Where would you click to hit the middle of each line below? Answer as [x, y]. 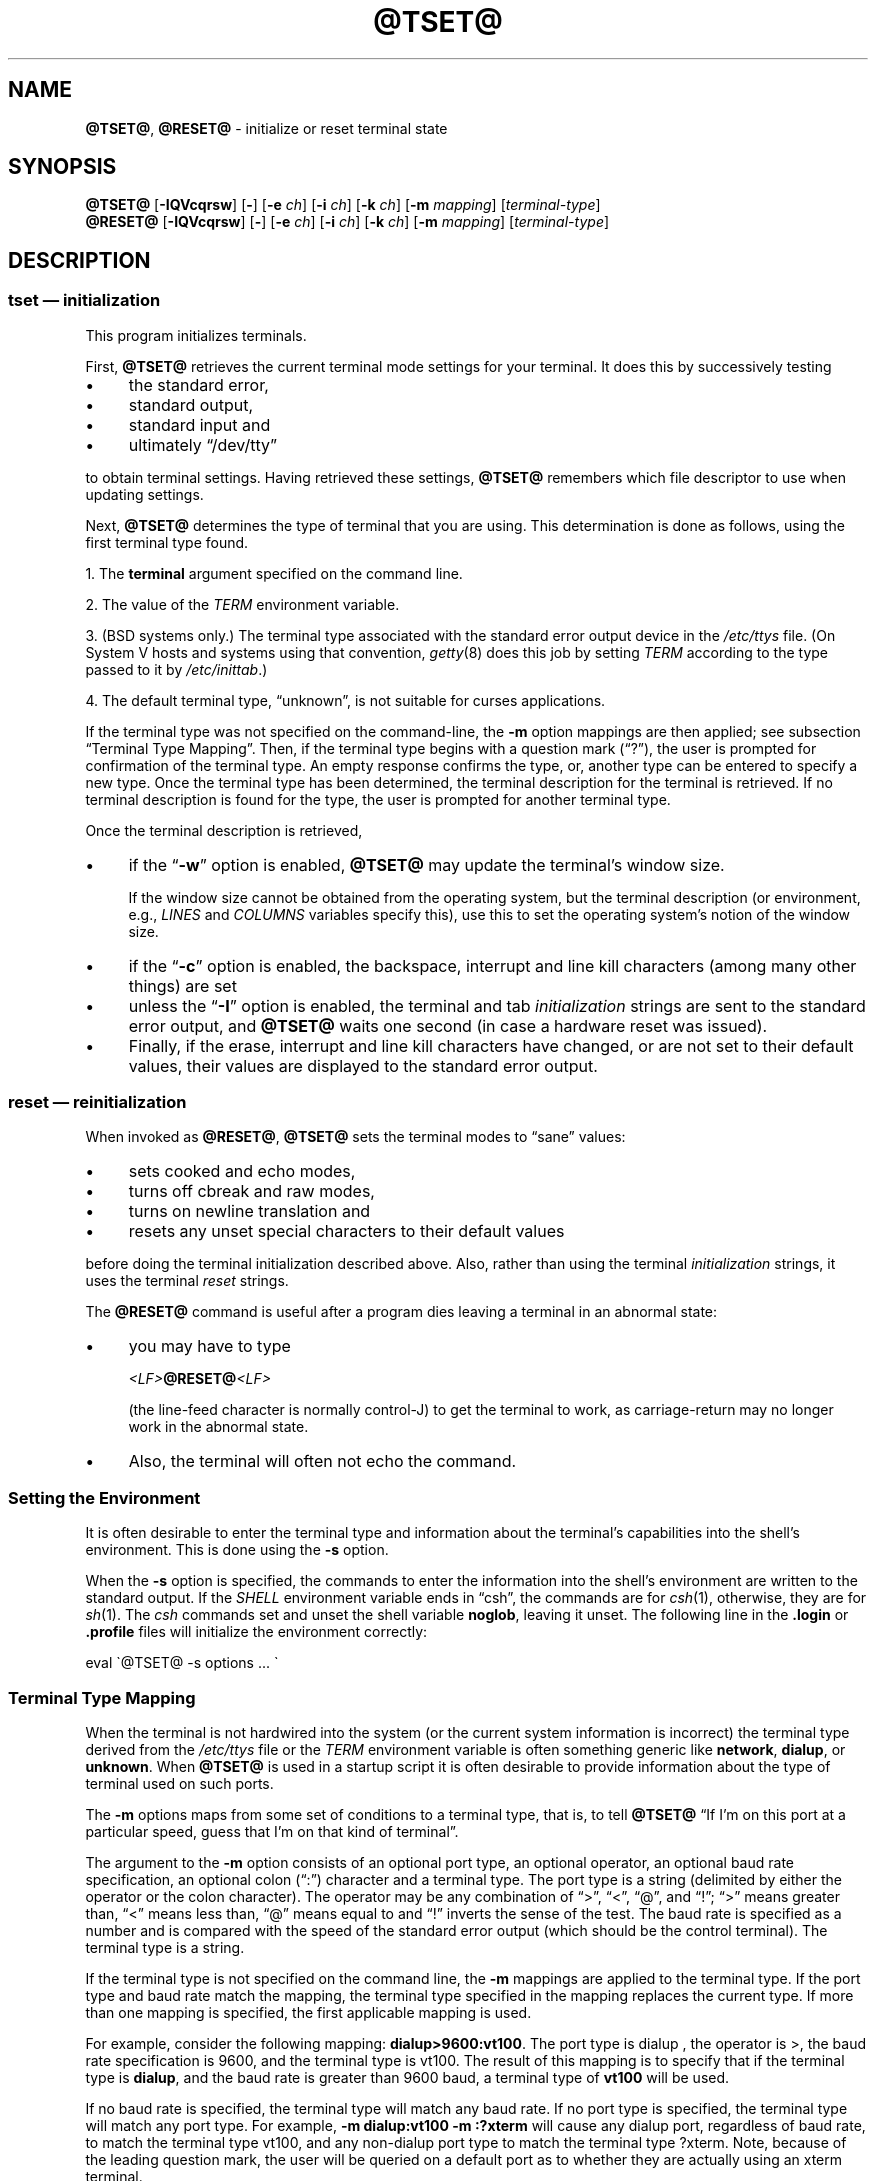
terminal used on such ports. [179, 1783]
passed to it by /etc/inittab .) [176, 669]
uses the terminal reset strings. [187, 1281]
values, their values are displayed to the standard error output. [363, 1065]
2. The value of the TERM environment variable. [242, 604]
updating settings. [144, 494]
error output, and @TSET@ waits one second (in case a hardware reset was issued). [448, 1025]
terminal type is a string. [165, 1947]
